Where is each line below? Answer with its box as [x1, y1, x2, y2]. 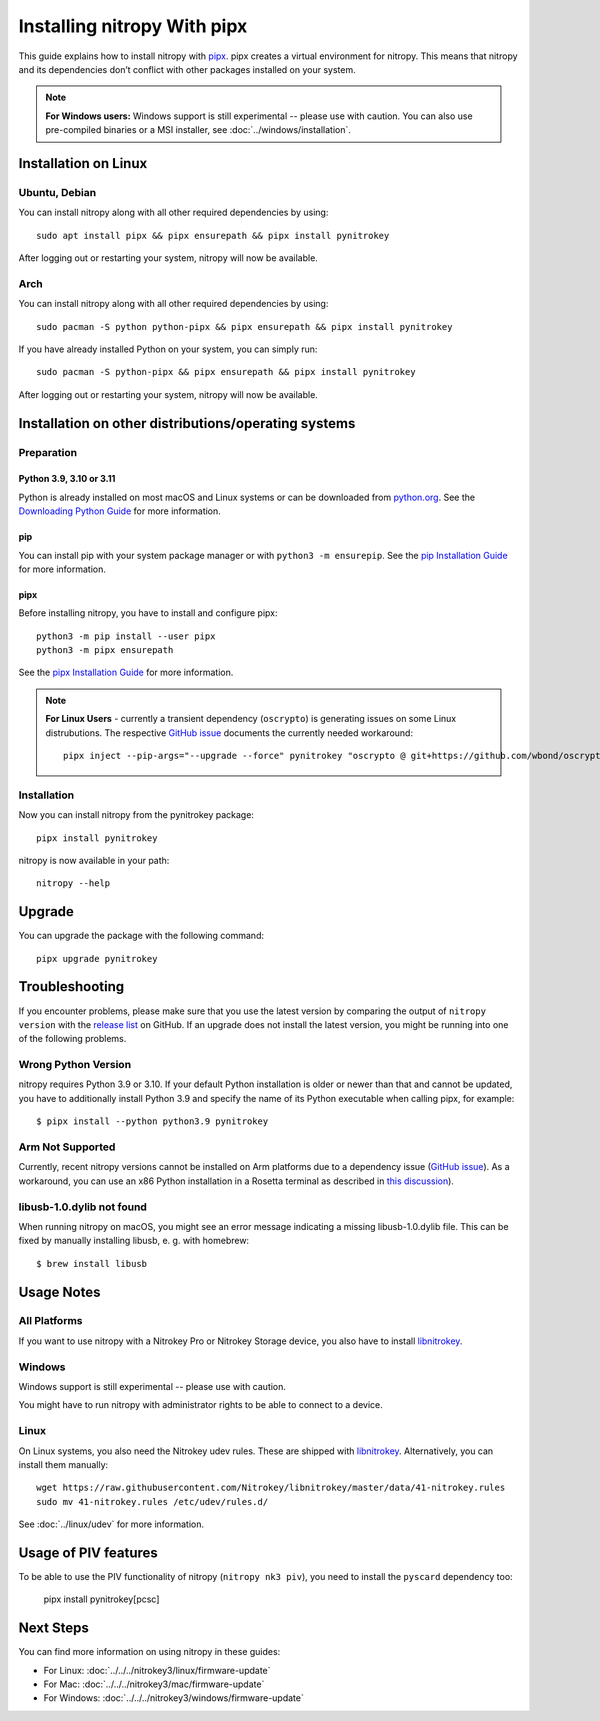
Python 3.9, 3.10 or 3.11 [18, 473, 116, 485]
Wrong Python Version [18, 1058, 132, 1072]
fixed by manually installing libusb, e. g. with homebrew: [18, 1235, 250, 1247]
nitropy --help [36, 878, 111, 889]
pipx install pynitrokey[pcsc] [43, 1593, 160, 1605]
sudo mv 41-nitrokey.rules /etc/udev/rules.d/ [36, 1496, 269, 1507]
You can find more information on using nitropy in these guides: [18, 1646, 281, 1658]
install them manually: [18, 1458, 109, 1470]
